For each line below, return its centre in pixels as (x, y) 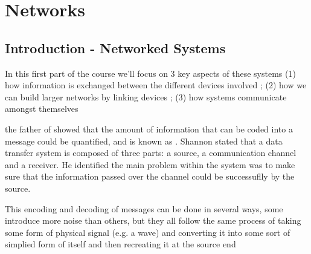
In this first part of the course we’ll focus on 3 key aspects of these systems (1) (150, 73)
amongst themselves (42, 109)
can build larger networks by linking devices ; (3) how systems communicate (146, 96)
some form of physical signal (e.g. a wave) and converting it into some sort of (148, 232)
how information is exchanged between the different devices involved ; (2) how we (156, 85)
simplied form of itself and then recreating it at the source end (120, 244)
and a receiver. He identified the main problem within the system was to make (150, 164)
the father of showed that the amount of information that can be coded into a (149, 129)
